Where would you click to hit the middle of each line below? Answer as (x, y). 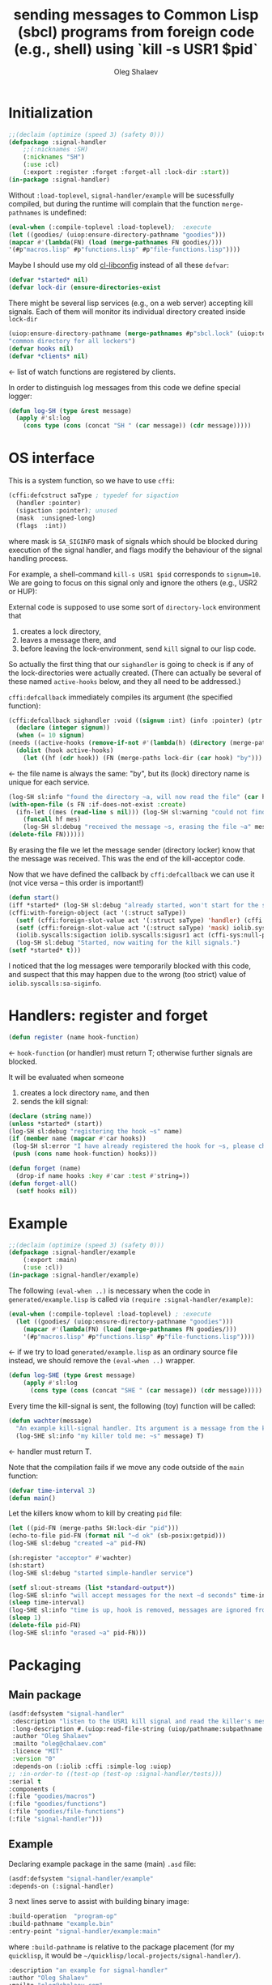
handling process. (38, 558)
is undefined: (65, 212)
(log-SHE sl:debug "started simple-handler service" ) (101, 1573)
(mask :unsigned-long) (55, 518)
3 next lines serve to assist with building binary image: (99, 1902)
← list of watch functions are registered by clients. (92, 372)
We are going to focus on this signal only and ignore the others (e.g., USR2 (133, 582)
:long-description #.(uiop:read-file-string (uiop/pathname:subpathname (137, 1729)
